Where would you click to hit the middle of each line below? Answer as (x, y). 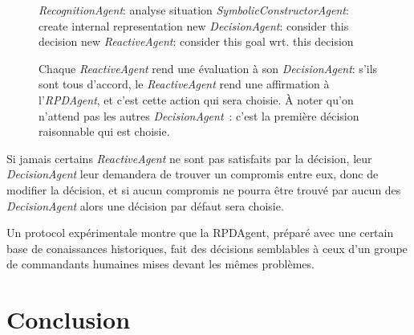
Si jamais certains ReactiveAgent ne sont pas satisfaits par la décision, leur (189, 158)
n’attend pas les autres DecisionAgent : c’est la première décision (199, 115)
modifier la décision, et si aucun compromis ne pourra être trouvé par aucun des (204, 189)
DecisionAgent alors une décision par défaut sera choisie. (145, 205)
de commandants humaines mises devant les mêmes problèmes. (160, 264)
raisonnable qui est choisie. (104, 131)
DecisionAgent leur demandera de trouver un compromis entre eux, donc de (193, 174)
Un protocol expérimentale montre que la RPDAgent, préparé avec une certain (200, 233)
